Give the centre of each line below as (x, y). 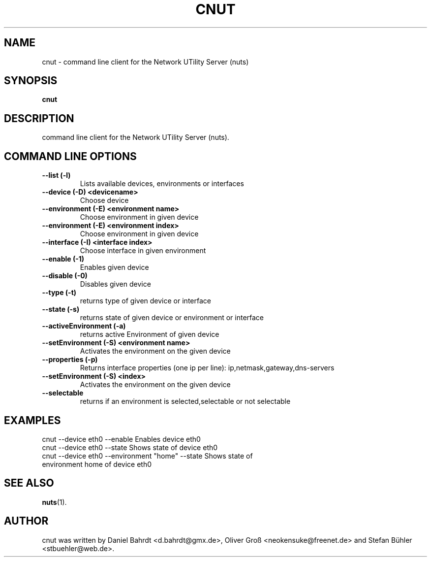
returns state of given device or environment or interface (172, 318)
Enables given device (114, 267)
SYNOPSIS (31, 81)
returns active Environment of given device (150, 334)
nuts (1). (54, 502)
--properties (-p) (70, 360)
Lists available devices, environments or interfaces (162, 184)
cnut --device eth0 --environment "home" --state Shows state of (147, 456)
